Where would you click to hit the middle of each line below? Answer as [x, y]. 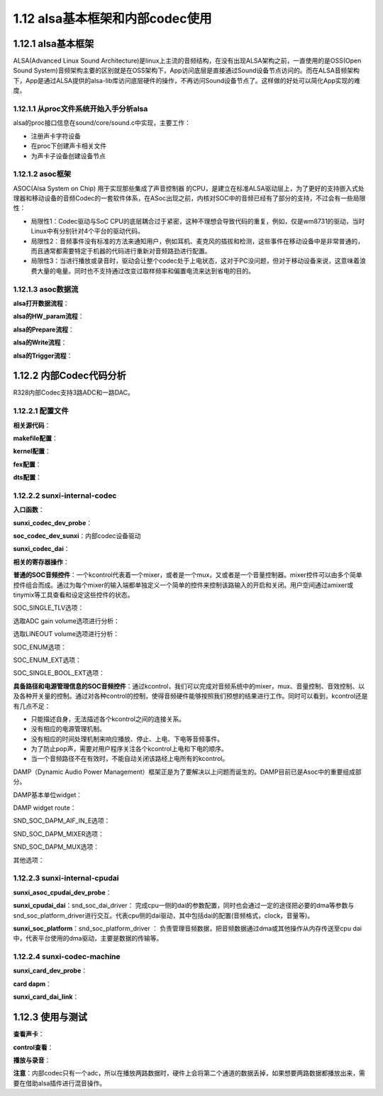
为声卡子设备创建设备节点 [68, 155]
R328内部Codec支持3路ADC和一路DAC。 [73, 393]
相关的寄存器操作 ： [41, 561]
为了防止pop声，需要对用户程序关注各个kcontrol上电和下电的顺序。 [129, 749]
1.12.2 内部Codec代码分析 [70, 376]
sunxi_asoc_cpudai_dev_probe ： [62, 892]
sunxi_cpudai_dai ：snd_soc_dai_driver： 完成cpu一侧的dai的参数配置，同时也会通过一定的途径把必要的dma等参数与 [184, 906]
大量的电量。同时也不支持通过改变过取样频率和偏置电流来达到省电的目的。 [145, 270]
